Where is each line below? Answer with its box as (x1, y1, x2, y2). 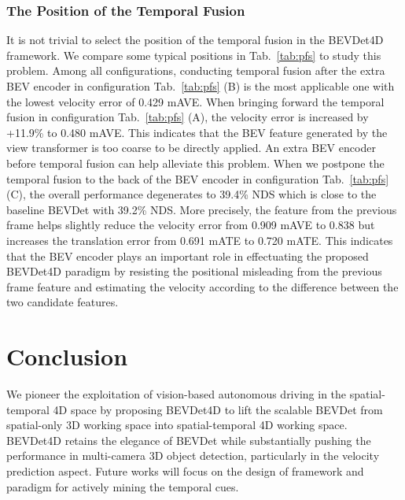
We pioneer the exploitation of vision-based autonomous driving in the (6, 386, 347, 402)
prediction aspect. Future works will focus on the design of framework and (6, 463, 364, 479)
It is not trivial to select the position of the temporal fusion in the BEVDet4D (6, 31, 384, 48)
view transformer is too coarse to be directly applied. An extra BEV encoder (6, 139, 376, 156)
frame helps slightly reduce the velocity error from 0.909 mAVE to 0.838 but (6, 217, 375, 233)
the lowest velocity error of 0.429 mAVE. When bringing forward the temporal (6, 93, 385, 109)
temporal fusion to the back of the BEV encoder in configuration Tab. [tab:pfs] (6, 170, 389, 187)
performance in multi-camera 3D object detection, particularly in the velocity (6, 447, 380, 464)
